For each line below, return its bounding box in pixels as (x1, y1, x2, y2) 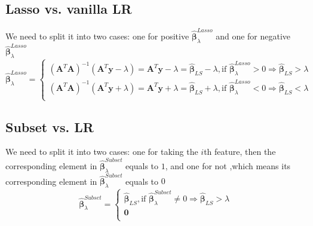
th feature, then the (204, 145, 276, 158)
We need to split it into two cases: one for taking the (5, 145, 198, 158)
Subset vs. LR (5, 117, 94, 136)
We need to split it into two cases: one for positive (5, 29, 189, 42)
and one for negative (216, 29, 291, 42)
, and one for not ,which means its (165, 159, 291, 172)
